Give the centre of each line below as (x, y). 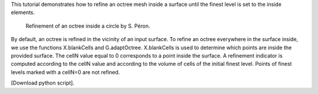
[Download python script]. (43, 83)
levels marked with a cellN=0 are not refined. (65, 72)
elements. (23, 12)
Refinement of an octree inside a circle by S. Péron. (88, 26)
